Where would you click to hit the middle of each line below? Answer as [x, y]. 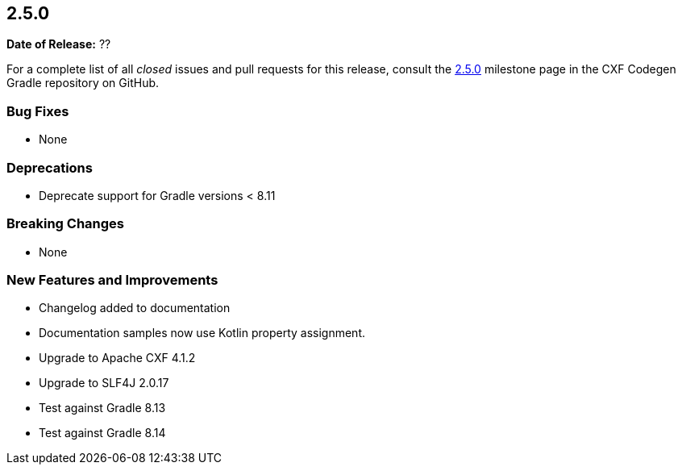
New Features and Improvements [112, 280]
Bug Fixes [38, 111]
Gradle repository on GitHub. [83, 83]
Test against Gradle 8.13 [102, 408]
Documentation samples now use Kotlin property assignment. [202, 333]
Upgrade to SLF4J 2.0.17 [104, 383]
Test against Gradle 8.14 [102, 433]
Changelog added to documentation [135, 308]
